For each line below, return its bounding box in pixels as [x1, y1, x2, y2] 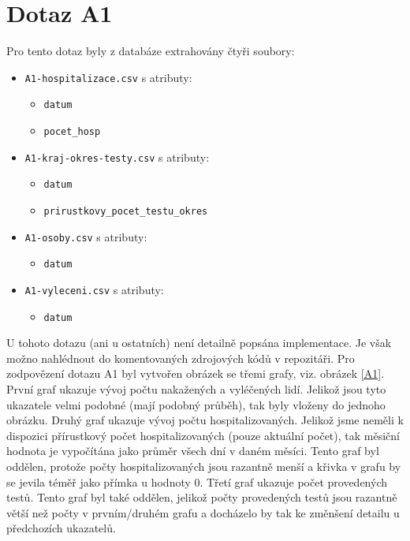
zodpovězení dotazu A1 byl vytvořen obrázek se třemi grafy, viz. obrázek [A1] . [6, 365, 385, 382]
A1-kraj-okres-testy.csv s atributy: [24, 148, 210, 165]
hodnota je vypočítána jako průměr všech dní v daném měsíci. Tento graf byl [6, 442, 379, 459]
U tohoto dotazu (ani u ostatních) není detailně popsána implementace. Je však [6, 334, 392, 351]
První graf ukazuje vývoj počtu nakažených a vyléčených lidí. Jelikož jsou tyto [6, 381, 386, 397]
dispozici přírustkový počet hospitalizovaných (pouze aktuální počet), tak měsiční [6, 427, 400, 443]
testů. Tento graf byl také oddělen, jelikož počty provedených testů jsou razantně [6, 489, 397, 506]
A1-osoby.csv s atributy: [24, 228, 147, 244]
